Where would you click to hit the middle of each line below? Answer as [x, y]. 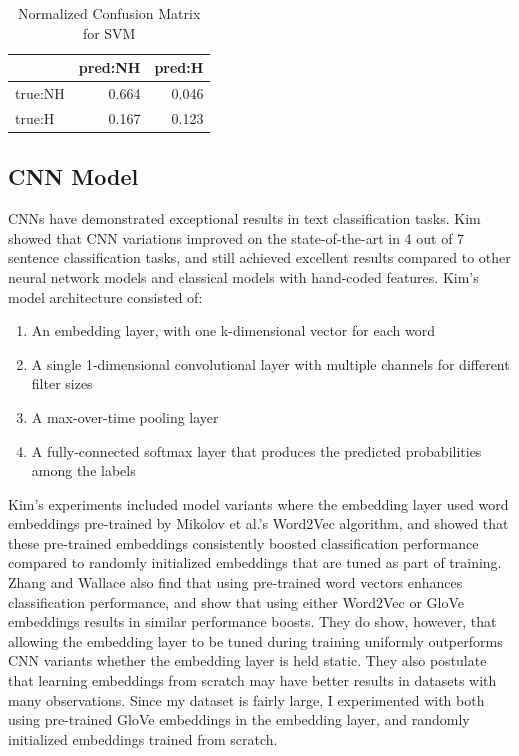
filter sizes [62, 383]
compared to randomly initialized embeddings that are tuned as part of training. [255, 562]
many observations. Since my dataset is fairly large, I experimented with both [246, 699]
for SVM [109, 32]
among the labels [83, 470]
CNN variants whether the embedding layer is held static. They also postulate [247, 660]
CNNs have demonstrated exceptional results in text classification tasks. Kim [244, 218]
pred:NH [109, 67]
